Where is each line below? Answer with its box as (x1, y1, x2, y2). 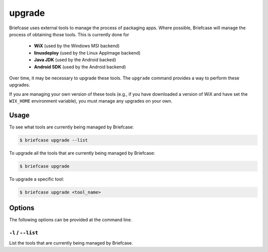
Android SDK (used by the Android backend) (34, 63, 126, 69)
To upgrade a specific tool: (9, 176, 64, 182)
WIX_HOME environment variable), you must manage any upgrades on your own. (9, 98, 173, 104)
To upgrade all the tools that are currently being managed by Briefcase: (9, 150, 155, 156)
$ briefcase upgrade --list (19, 137, 88, 143)
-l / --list (9, 229, 38, 236)
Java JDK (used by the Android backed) (34, 57, 117, 63)
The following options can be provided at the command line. (9, 217, 133, 223)
